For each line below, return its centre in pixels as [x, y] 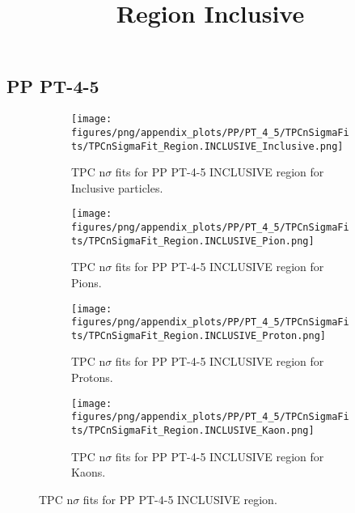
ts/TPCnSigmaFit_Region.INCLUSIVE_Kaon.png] [193, 430]
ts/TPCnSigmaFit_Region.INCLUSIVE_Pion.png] [193, 241]
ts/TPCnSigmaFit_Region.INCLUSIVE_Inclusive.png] [207, 146]
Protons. [92, 377]
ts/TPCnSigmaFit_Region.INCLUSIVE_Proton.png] [199, 335]
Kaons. [89, 472]
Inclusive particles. [117, 187]
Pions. [87, 282]
